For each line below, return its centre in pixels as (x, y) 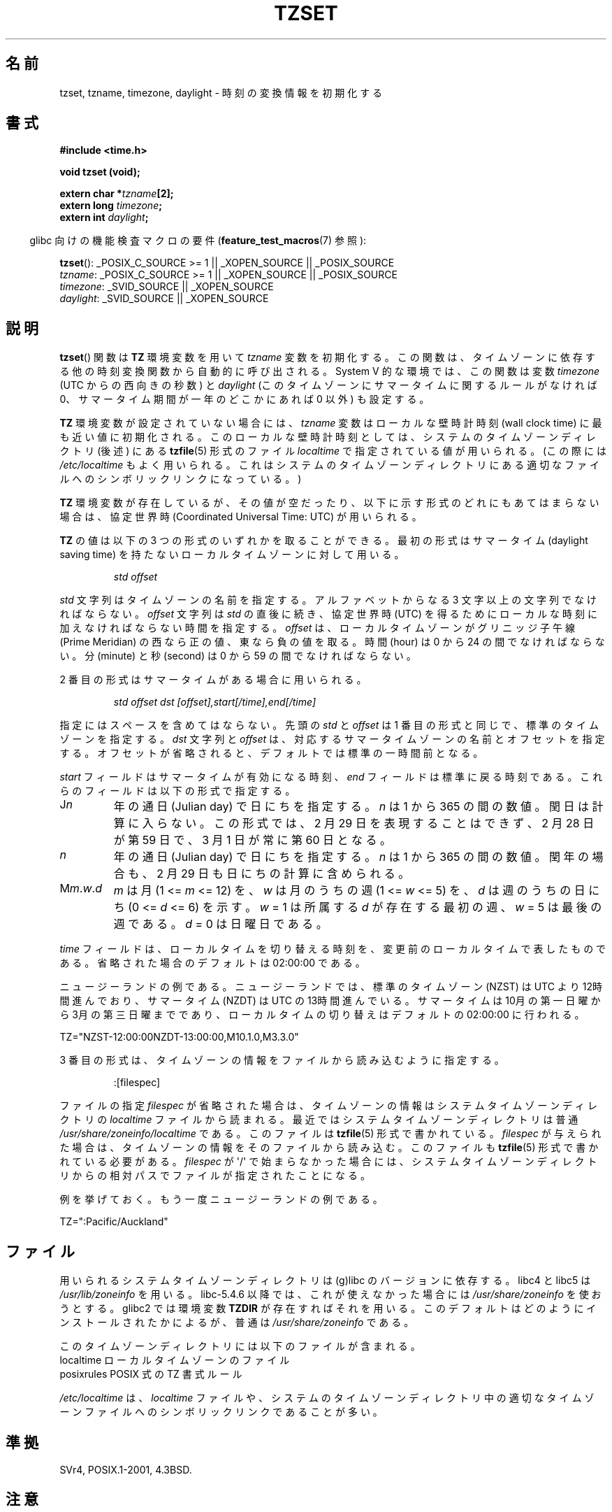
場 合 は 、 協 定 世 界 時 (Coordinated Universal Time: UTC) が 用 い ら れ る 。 (241, 517)
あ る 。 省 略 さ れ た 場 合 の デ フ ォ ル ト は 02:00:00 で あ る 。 (212, 963)
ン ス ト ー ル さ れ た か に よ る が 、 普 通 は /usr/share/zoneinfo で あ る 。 (237, 1322)
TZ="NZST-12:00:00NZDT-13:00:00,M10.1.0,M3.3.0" (179, 1037)
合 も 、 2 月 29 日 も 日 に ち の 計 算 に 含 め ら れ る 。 (262, 874)
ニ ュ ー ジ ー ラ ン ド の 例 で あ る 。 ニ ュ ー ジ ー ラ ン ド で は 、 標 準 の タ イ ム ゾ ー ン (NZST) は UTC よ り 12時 (331, 987)
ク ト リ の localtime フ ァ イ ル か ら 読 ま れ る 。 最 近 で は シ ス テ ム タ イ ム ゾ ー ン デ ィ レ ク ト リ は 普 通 (319, 1120)
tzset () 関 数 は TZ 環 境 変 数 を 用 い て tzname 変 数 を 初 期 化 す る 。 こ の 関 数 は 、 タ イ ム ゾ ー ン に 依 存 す (327, 357)
